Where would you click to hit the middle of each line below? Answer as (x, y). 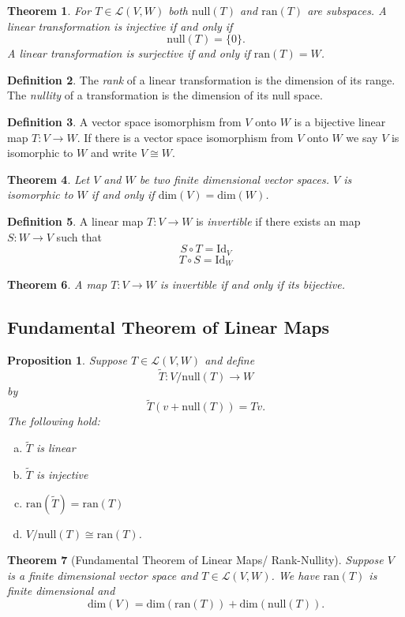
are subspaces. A (347, 10)
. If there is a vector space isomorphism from (185, 137)
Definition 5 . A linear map (75, 221)
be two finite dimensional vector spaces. (234, 179)
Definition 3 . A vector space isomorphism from (124, 121)
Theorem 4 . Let (49, 179)
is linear (56, 448)
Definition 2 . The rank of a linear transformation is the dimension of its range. (201, 79)
